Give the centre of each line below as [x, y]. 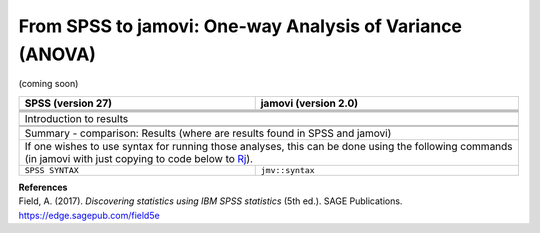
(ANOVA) [57, 54]
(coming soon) [48, 84]
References [43, 187]
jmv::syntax [287, 170]
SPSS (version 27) [68, 103]
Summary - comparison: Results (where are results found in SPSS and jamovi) [208, 133]
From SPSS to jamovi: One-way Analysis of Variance [240, 26]
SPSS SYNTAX [51, 170]
